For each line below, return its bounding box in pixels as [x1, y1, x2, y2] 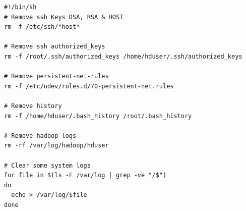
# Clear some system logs [4, 162, 91, 169]
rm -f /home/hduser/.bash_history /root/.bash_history [4, 112, 192, 120]
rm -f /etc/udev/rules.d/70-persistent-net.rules [4, 82, 174, 90]
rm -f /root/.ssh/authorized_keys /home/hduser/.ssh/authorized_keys [4, 52, 242, 60]
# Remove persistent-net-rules [4, 73, 109, 80]
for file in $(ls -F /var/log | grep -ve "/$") [4, 172, 167, 179]
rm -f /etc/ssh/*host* [4, 23, 80, 31]
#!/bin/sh [4, 4, 37, 11]
